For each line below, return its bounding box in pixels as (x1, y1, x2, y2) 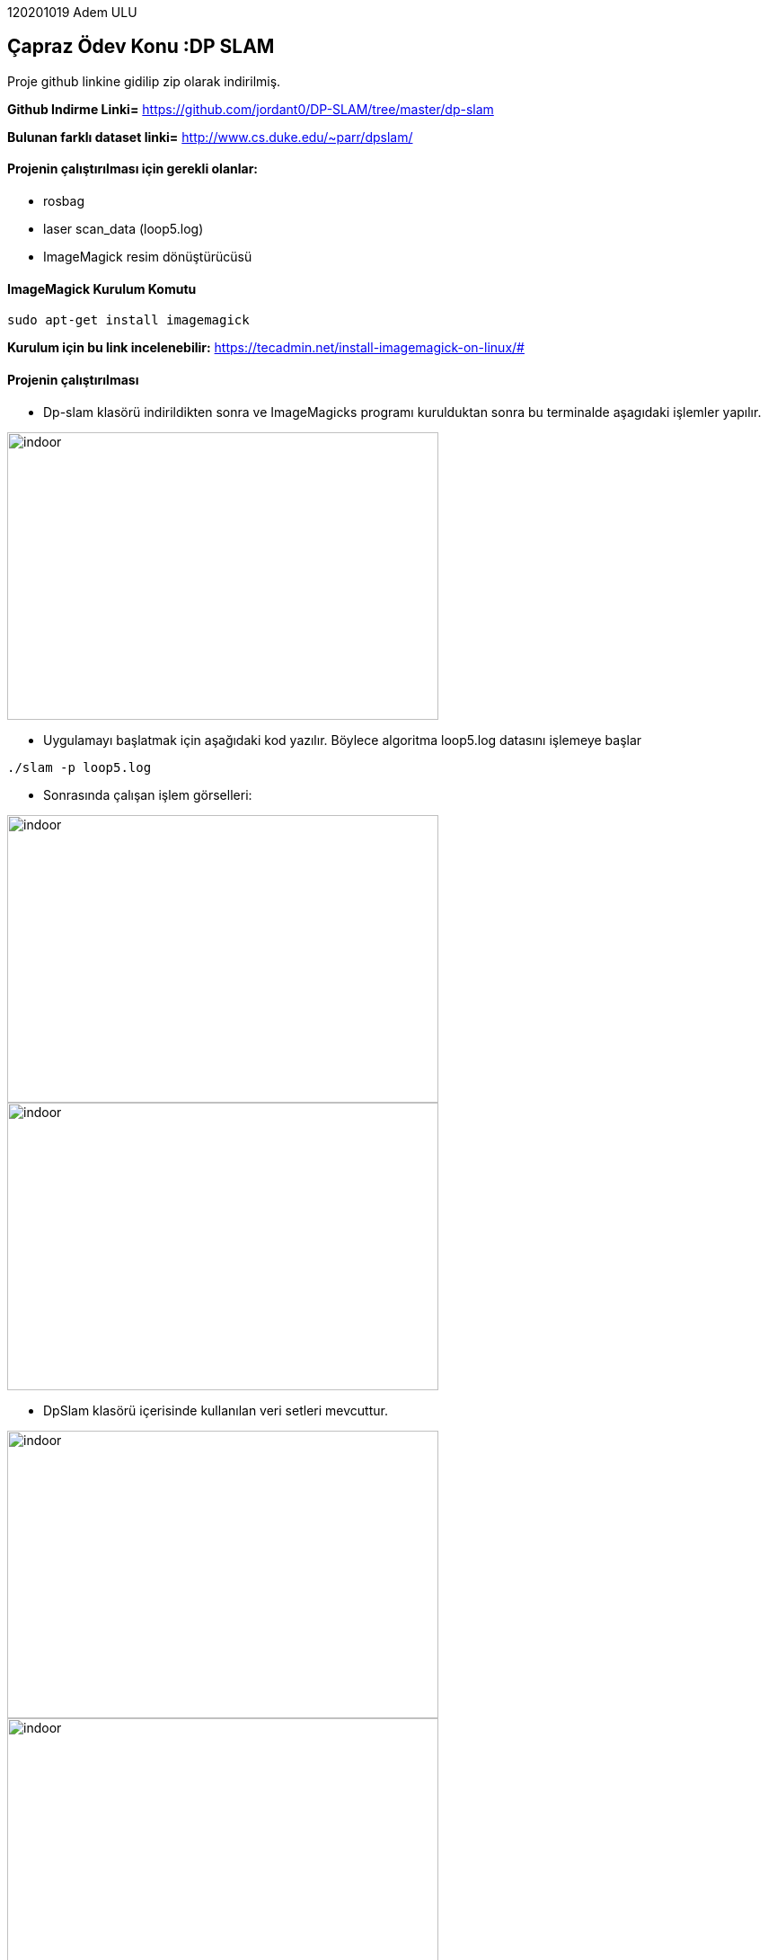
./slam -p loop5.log (7, 759, 152, 775)
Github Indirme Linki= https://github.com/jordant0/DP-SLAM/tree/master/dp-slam (7, 101, 494, 117)
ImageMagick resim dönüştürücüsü (43, 249, 252, 265)
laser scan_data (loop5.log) (43, 221, 204, 237)
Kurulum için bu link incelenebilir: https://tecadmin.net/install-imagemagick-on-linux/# (7, 340, 525, 356)
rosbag (43, 193, 84, 209)
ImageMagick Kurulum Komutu (7, 280, 197, 297)
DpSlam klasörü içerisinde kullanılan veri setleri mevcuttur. (43, 1402, 388, 1418)
